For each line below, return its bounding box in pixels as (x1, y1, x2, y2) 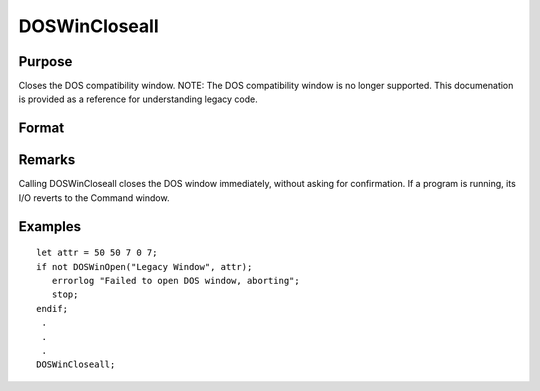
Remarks (18, 151, 76, 169)
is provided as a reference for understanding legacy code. (18, 93, 259, 105)
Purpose (18, 53, 73, 70)
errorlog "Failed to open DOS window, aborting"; (51, 275, 300, 286)
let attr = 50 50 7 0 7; (36, 247, 158, 259)
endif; (36, 303, 69, 314)
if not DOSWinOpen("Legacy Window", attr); (36, 261, 253, 272)
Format (18, 120, 65, 137)
